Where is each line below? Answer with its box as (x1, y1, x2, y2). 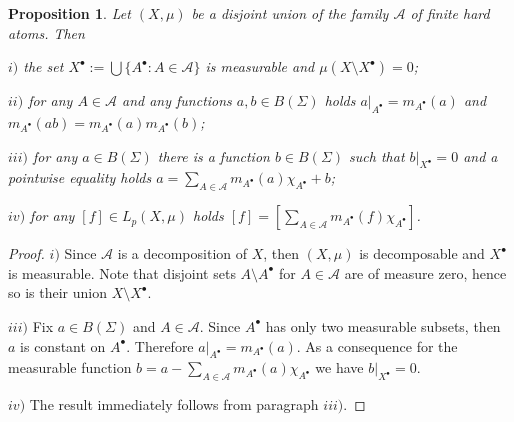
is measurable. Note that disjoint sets (8, 262, 236, 283)
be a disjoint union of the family (191, 3, 389, 23)
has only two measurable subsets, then (265, 315, 501, 336)
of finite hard (410, 3, 490, 23)
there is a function (157, 145, 270, 166)
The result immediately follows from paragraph (29, 394, 319, 415)
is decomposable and (359, 243, 485, 264)
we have (315, 357, 364, 378)
